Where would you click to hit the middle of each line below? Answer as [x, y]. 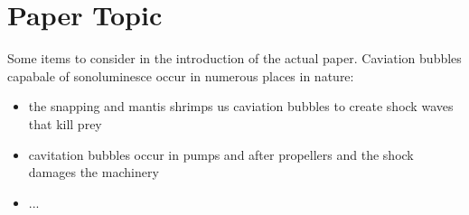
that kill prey [65, 123]
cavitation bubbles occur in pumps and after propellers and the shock [221, 154]
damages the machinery [94, 172]
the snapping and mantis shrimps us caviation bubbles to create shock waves [241, 106]
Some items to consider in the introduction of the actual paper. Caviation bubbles [234, 58]
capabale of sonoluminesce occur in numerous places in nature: [181, 75]
